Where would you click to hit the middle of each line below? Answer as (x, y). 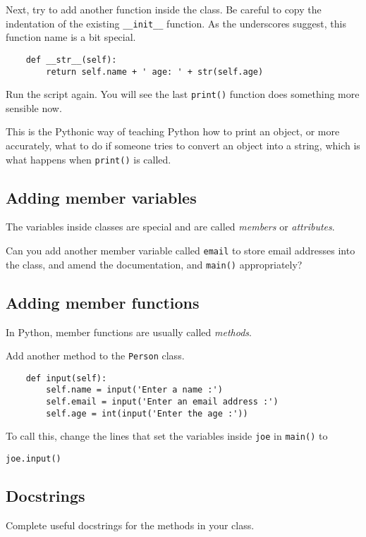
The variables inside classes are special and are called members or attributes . (170, 227)
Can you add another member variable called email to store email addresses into (181, 251)
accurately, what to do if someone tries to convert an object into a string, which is (183, 145)
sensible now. (34, 107)
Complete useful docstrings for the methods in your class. (130, 525)
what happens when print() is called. (89, 159)
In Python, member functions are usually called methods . (129, 332)
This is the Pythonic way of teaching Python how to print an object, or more (173, 131)
